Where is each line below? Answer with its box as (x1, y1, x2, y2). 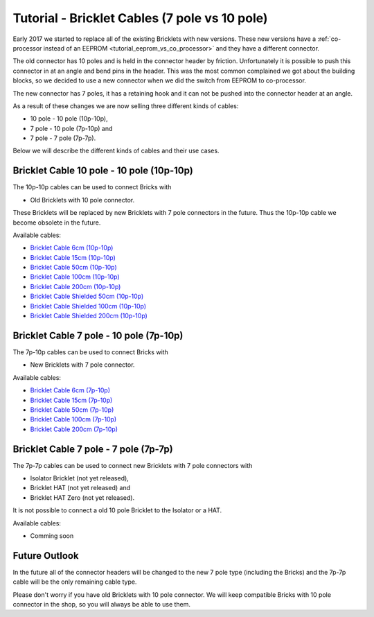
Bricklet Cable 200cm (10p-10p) (30, 282, 121, 290)
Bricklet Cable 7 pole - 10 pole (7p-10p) (12, 329, 184, 341)
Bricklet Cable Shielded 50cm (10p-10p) (30, 292, 144, 301)
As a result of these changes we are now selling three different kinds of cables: (12, 101, 239, 110)
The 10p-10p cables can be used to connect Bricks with (12, 183, 172, 191)
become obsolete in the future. (12, 218, 101, 227)
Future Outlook (12, 550, 79, 562)
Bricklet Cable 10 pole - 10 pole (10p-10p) (12, 165, 193, 177)
